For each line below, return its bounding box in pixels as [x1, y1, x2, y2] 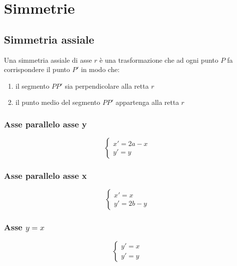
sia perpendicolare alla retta [65, 80, 149, 91]
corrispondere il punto [4, 64, 70, 74]
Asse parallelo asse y [4, 118, 87, 130]
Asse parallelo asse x [4, 169, 87, 182]
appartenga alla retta [116, 97, 179, 107]
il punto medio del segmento [15, 97, 100, 107]
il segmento [15, 80, 49, 91]
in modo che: [81, 64, 120, 74]
